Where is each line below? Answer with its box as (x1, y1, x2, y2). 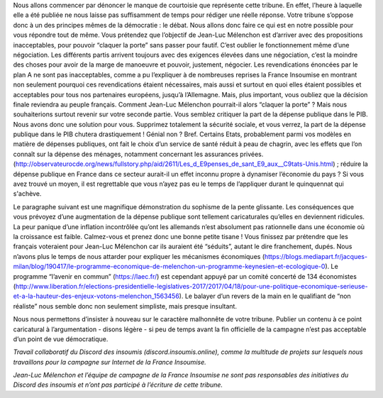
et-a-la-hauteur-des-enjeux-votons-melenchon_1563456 (13, 292, 180, 301)
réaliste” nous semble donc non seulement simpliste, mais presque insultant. (13, 302, 238, 310)
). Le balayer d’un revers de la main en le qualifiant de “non (179, 292, 351, 301)
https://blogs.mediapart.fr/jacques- (264, 252, 368, 260)
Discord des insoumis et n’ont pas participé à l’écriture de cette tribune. (13, 380, 223, 389)
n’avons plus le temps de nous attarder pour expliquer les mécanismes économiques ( (13, 252, 265, 260)
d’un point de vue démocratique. (13, 334, 109, 343)
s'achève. (13, 189, 42, 198)
